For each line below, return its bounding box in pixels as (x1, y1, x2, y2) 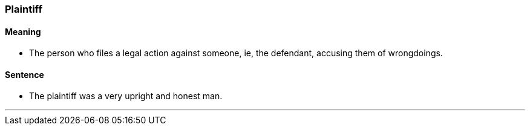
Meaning (5, 26, 41, 37)
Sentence (5, 69, 44, 80)
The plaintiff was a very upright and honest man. (29, 91, 223, 102)
